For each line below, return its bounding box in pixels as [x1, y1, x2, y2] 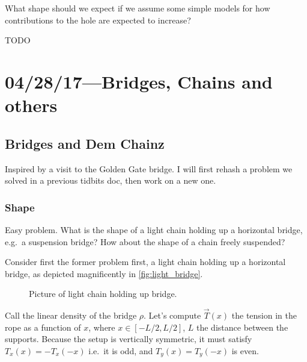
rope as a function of [5, 320, 81, 333]
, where [88, 320, 115, 333]
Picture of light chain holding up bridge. [29, 287, 177, 300]
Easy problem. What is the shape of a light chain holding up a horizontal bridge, [5, 223, 303, 236]
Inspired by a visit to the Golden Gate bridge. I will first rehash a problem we [5, 162, 293, 175]
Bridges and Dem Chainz [5, 134, 165, 152]
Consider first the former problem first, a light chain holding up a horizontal [5, 255, 286, 268]
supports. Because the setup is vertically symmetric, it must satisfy [5, 332, 252, 345]
